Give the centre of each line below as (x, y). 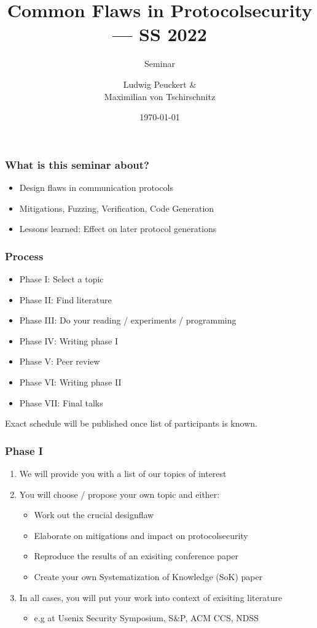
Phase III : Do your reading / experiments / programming (128, 320)
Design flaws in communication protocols (96, 187)
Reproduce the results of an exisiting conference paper (136, 556)
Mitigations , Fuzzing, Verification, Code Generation (117, 208)
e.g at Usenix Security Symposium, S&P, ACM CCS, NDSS (146, 618)
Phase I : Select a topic (61, 278)
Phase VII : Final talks (61, 402)
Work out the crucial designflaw (94, 515)
